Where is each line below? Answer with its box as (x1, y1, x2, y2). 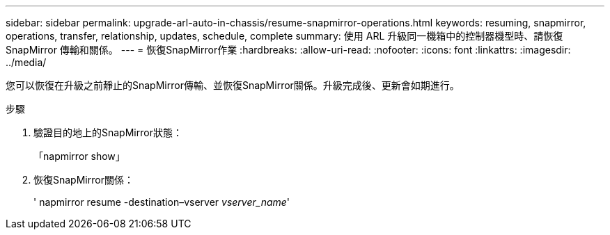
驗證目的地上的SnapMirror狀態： (33, 127, 182, 138)
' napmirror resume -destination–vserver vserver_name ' (33, 196, 290, 208)
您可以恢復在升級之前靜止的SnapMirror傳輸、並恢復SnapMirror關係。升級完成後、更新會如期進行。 (6, 79, 460, 91)
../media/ (6, 56, 47, 68)
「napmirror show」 (33, 150, 125, 162)
